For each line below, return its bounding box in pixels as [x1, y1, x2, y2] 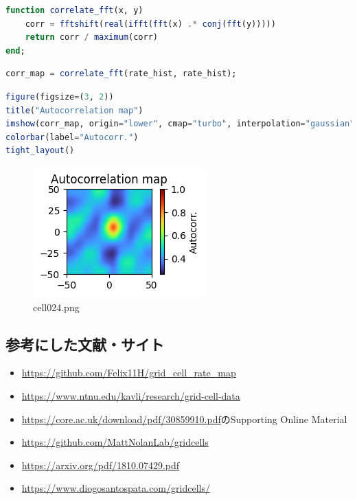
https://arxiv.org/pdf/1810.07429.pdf [21, 457, 180, 472]
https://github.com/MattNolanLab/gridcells [21, 435, 209, 449]
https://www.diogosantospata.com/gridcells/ [21, 481, 210, 495]
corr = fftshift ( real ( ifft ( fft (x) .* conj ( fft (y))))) [25, 19, 276, 29]
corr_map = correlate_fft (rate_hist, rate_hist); [5, 69, 237, 79]
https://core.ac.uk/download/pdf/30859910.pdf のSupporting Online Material [21, 411, 347, 426]
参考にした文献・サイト [5, 333, 164, 354]
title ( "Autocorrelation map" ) [5, 105, 143, 115]
